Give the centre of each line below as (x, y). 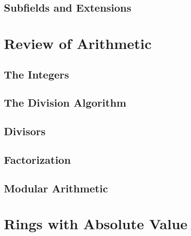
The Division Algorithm (65, 102)
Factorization (37, 159)
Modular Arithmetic (56, 188)
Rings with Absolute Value (96, 224)
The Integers (37, 74)
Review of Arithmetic (78, 43)
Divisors (25, 131)
